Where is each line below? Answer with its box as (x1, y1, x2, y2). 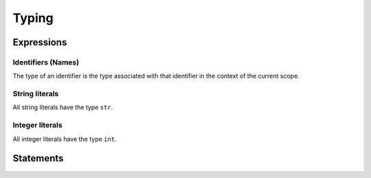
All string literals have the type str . (12, 103, 113, 111)
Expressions (12, 36, 67, 48)
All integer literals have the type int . (12, 135, 117, 143)
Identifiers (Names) (12, 57, 79, 67)
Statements (12, 153, 64, 164)
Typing (12, 10, 54, 25)
